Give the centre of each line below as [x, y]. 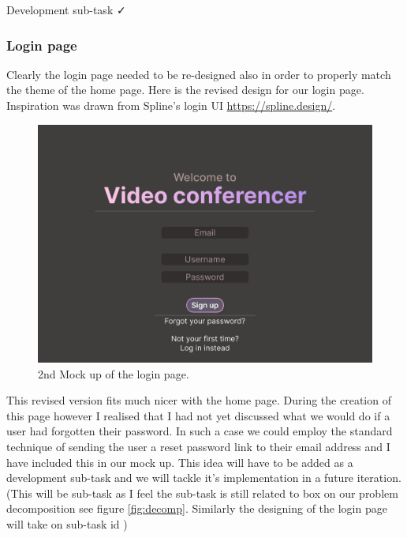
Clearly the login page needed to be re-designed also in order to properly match [199, 74]
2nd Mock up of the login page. [114, 373]
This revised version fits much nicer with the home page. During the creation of [199, 400]
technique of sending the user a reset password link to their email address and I [198, 446]
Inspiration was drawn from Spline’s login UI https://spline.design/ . [171, 105]
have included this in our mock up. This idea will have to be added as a [180, 462]
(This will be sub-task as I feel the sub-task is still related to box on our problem [202, 493]
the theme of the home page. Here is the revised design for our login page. [185, 90]
